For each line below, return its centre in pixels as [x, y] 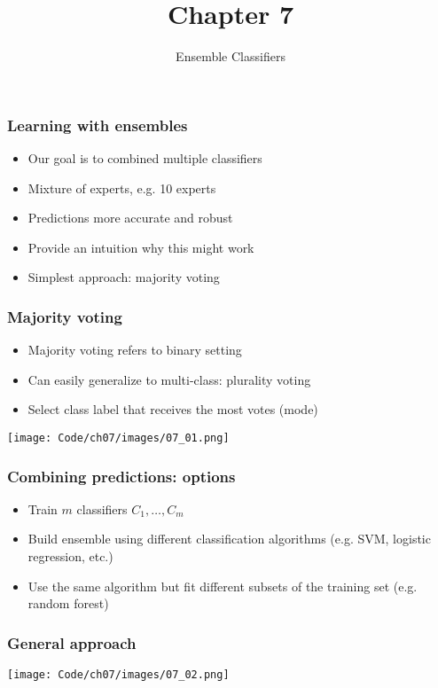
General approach [72, 642]
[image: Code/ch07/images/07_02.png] [118, 675]
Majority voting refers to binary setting [135, 350]
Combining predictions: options [121, 476]
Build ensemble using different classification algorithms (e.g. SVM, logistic [229, 539]
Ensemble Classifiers [231, 56]
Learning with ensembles [98, 125]
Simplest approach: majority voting [124, 277]
